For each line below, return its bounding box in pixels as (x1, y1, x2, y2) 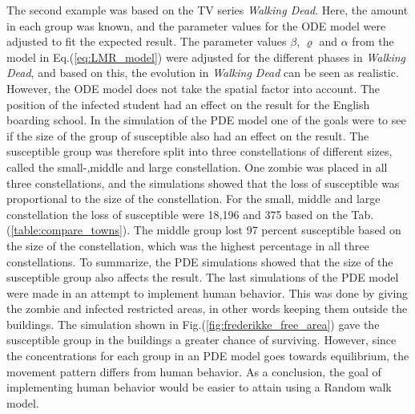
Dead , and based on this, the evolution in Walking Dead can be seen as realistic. (6, 64, 399, 81)
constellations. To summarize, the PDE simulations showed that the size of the (6, 253, 393, 270)
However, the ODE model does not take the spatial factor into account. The (6, 79, 381, 96)
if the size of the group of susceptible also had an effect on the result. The (6, 127, 369, 144)
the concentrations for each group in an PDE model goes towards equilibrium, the (6, 347, 409, 364)
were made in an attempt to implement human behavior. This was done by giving (6, 284, 409, 301)
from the (352, 33, 394, 50)
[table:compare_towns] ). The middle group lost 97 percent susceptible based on (10, 221, 401, 238)
